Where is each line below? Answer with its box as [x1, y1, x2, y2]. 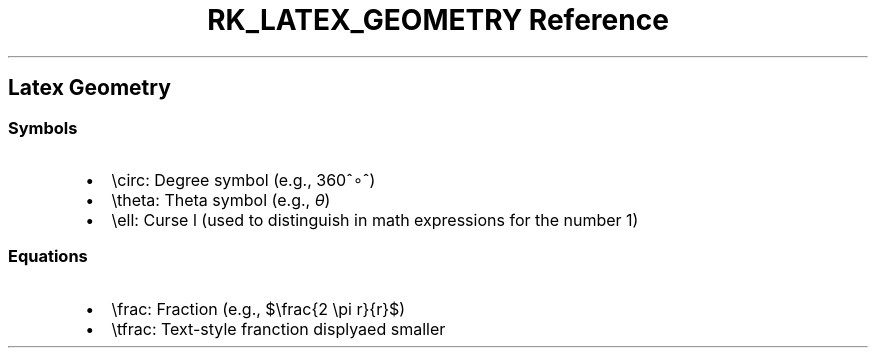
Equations [8, 246, 88, 267]
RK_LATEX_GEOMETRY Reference [207, 3, 669, 37]
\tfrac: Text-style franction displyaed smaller [111, 318, 446, 339]
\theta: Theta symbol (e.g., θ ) [111, 189, 331, 210]
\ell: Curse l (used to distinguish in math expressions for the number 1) [111, 209, 639, 230]
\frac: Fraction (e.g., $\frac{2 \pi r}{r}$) [111, 298, 406, 319]
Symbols [8, 117, 78, 138]
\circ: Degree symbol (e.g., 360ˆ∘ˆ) [111, 169, 376, 190]
